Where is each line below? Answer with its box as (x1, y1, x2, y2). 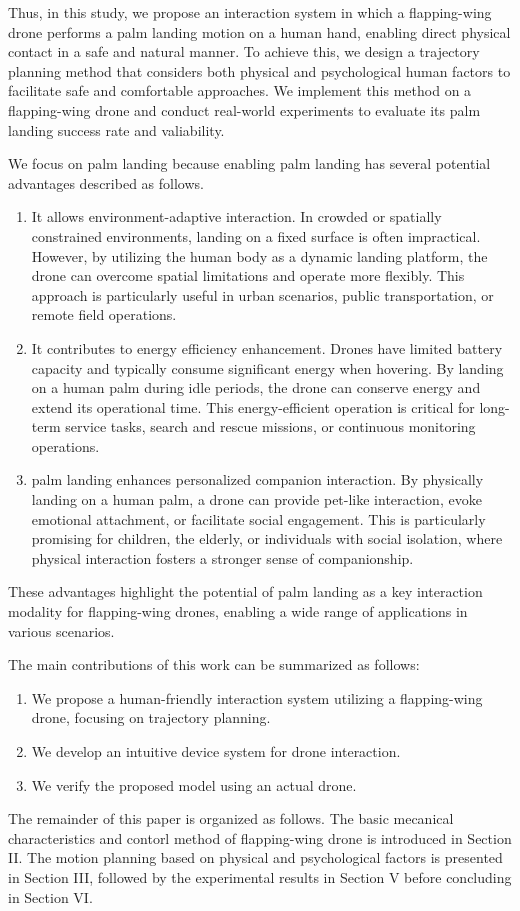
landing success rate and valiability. (8, 119, 225, 140)
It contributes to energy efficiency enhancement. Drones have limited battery (31, 337, 503, 358)
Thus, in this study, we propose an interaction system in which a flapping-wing (8, 2, 492, 22)
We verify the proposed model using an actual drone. (31, 774, 357, 795)
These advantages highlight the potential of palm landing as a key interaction (8, 581, 483, 602)
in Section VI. (8, 886, 93, 907)
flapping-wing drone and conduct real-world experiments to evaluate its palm (8, 99, 481, 120)
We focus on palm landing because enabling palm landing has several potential (8, 153, 491, 174)
